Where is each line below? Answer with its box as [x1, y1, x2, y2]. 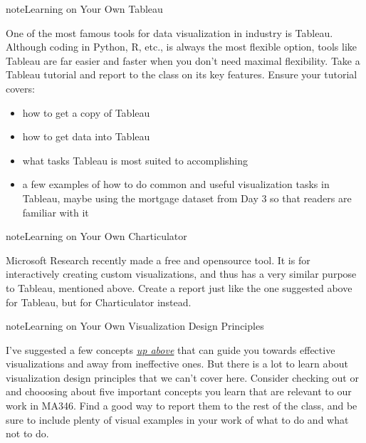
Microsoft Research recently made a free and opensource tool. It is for [6, 252, 310, 267]
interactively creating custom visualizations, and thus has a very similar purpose [6, 266, 357, 281]
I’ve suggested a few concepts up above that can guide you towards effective [6, 342, 335, 357]
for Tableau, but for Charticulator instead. [6, 294, 192, 309]
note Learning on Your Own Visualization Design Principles [6, 318, 264, 333]
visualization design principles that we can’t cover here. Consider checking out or [6, 370, 359, 385]
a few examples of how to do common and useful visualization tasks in [22, 177, 330, 192]
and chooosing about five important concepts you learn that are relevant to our [6, 384, 352, 399]
